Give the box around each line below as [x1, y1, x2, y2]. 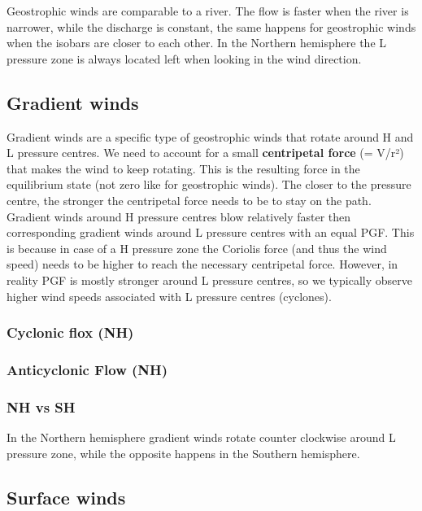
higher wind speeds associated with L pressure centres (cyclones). [7, 287, 332, 304]
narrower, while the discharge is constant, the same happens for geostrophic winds [7, 18, 416, 35]
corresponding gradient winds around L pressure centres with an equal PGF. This [7, 224, 415, 241]
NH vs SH [7, 396, 76, 417]
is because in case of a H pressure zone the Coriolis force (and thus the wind [7, 239, 387, 256]
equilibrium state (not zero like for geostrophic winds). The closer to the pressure [7, 176, 411, 193]
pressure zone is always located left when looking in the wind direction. [7, 50, 362, 67]
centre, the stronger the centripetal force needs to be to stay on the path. [7, 191, 372, 208]
